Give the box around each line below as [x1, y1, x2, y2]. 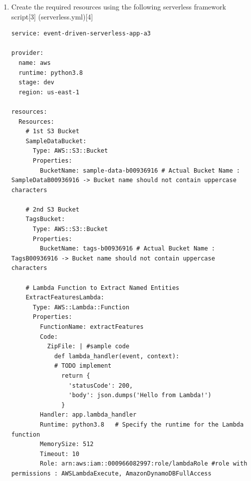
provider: [11, 49, 44, 57]
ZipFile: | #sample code [47, 343, 130, 350]
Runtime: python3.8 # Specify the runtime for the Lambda [40, 421, 244, 428]
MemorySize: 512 [40, 441, 94, 448]
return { [61, 372, 90, 379]
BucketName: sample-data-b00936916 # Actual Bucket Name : [40, 167, 240, 174]
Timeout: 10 [40, 450, 79, 458]
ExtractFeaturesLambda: [25, 294, 104, 301]
